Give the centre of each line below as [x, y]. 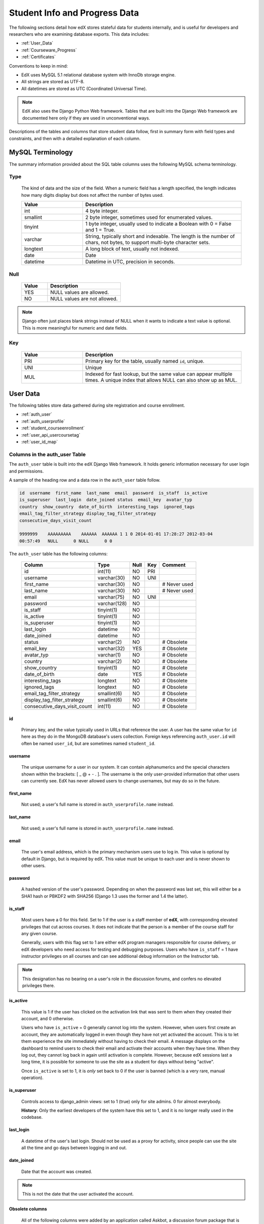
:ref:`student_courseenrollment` [53, 428]
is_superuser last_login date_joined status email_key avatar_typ [106, 500]
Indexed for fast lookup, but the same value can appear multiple [159, 374]
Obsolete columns [28, 1209]
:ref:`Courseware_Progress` [49, 50]
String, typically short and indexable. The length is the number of [160, 236]
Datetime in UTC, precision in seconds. [130, 262]
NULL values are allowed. [80, 292]
